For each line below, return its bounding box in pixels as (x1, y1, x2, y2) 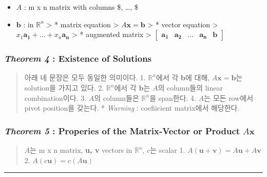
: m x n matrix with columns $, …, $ (24, 2, 138, 12)
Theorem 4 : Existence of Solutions (4, 52, 152, 65)
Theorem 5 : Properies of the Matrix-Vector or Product (4, 124, 240, 137)
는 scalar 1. (150, 145, 185, 155)
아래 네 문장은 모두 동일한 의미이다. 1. (24, 72, 146, 83)
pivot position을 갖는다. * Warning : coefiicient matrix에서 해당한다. (24, 102, 240, 113)
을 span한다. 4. (149, 92, 197, 103)
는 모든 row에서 (204, 92, 254, 103)
